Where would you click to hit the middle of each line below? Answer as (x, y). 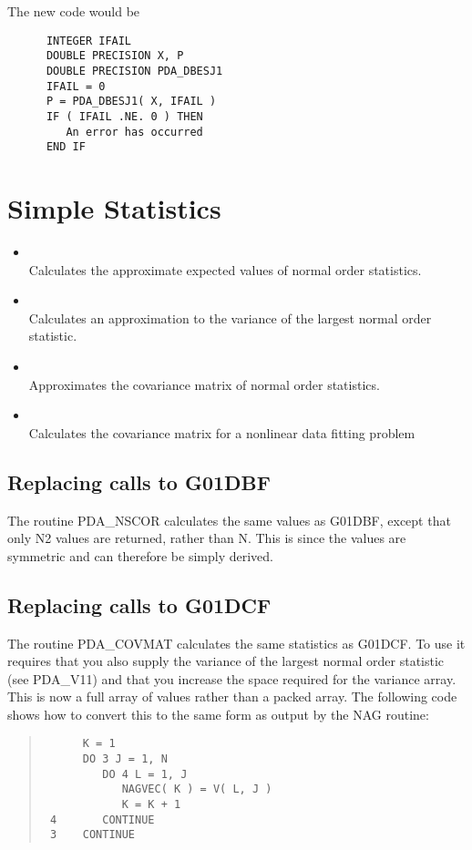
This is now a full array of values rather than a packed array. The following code (232, 696)
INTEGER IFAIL (89, 41)
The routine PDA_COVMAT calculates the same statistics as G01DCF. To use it (236, 643)
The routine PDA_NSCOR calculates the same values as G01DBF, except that (229, 520)
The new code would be (74, 11)
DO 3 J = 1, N (125, 759)
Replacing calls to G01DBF (139, 481)
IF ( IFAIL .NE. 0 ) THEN (124, 116)
